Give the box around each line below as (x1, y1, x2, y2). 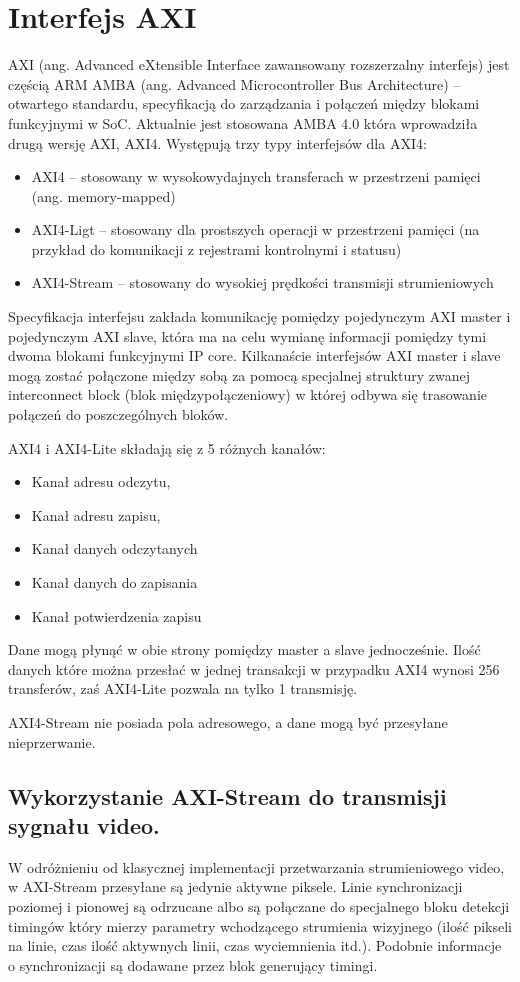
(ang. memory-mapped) (31, 185, 176, 206)
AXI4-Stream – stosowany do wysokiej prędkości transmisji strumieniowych (31, 272, 494, 293)
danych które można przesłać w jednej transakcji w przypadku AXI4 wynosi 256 (8, 658, 500, 679)
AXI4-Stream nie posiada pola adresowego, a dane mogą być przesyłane (8, 711, 448, 732)
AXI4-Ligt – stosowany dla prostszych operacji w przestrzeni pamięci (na (31, 219, 480, 240)
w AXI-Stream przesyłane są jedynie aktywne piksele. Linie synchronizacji (8, 876, 463, 897)
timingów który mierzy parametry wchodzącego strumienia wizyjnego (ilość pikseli (8, 915, 513, 936)
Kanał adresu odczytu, (31, 471, 171, 492)
